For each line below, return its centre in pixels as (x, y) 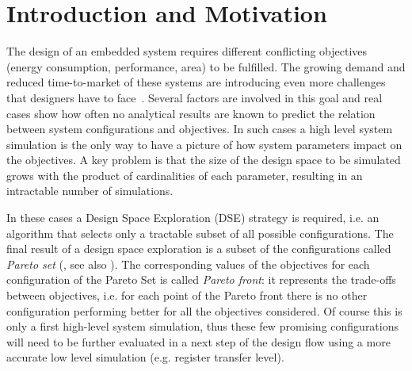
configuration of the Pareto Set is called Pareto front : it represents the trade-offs (201, 279)
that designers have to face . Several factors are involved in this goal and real (195, 97)
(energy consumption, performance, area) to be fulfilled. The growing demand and (206, 66)
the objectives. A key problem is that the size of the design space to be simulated (204, 160)
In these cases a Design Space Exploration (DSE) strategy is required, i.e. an (193, 218)
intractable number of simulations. (90, 191)
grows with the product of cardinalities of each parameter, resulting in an (185, 175)
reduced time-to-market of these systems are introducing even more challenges (196, 82)
